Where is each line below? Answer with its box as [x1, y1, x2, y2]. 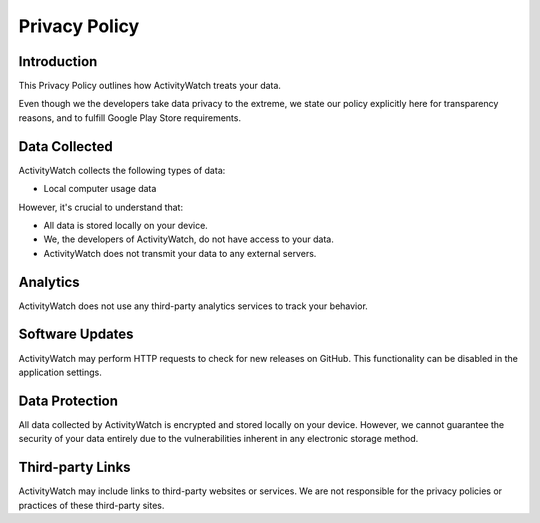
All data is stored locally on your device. [43, 219, 209, 231]
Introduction [18, 53, 98, 70]
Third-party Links [18, 459, 131, 476]
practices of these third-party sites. [18, 499, 165, 511]
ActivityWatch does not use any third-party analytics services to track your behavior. [18, 300, 369, 312]
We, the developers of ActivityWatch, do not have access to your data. [43, 233, 334, 245]
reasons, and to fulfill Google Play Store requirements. [18, 111, 242, 124]
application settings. [18, 366, 102, 378]
